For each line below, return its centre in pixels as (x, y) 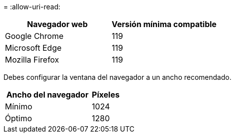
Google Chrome (34, 36)
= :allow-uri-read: (32, 7)
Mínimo (19, 106)
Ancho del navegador (47, 95)
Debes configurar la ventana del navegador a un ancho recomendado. (117, 77)
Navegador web (57, 24)
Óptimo (19, 118)
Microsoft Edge (33, 48)
